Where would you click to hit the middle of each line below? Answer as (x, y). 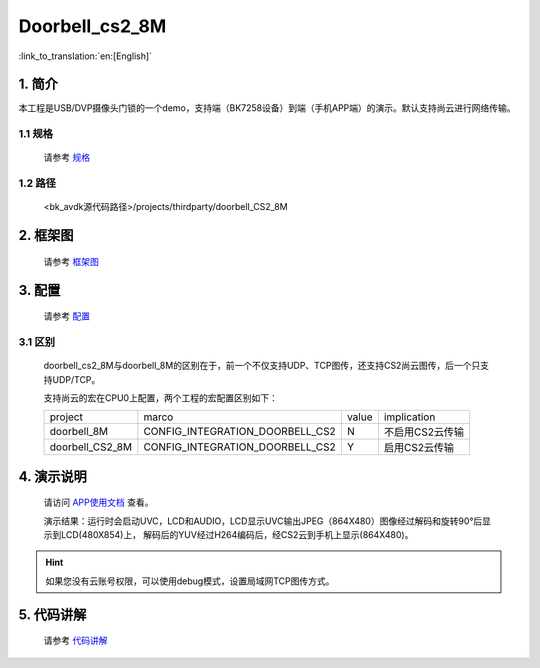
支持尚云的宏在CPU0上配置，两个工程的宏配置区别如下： (161, 397)
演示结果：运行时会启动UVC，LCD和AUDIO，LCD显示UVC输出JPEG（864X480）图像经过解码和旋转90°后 (263, 521)
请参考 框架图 (71, 261)
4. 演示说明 (52, 476)
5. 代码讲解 (52, 614)
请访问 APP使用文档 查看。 (98, 502)
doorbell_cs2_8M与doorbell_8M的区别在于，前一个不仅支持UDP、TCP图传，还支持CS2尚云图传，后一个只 (262, 366)
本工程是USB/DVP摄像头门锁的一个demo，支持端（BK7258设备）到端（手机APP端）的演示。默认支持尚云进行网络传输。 (267, 108)
